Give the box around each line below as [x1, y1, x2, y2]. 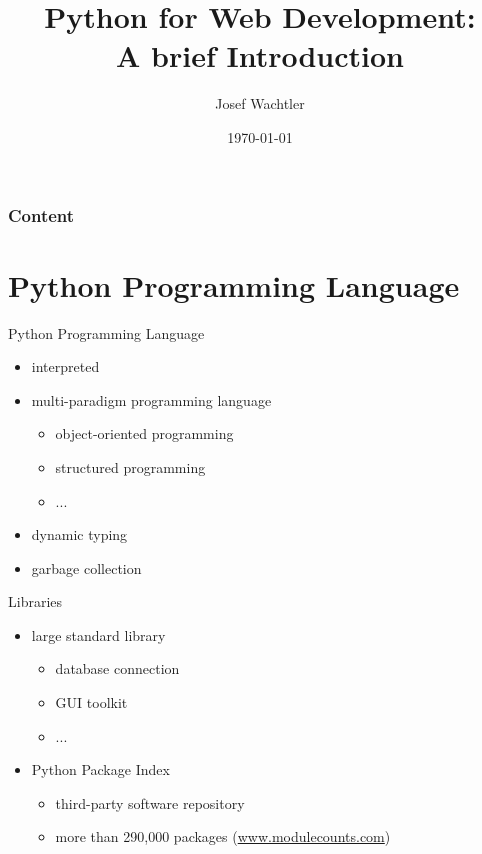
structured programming [55, 456, 206, 477]
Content [8, 202, 75, 227]
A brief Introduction [116, 35, 404, 76]
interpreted [31, 356, 100, 377]
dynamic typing [31, 524, 128, 545]
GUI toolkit [55, 692, 128, 713]
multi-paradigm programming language [31, 389, 272, 410]
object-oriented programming [55, 423, 234, 444]
